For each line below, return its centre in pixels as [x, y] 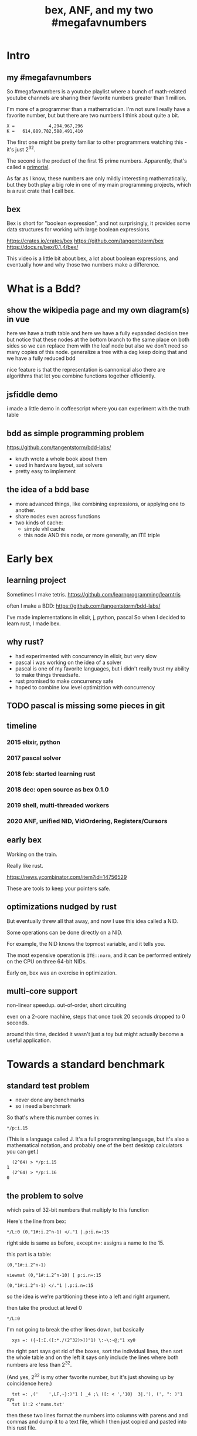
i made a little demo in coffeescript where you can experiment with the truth [98, 409]
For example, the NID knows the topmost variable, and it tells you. [86, 943]
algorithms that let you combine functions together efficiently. [81, 376]
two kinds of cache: [39, 523]
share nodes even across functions [57, 516]
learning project [36, 580]
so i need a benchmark [43, 1106]
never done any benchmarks [50, 1100]
